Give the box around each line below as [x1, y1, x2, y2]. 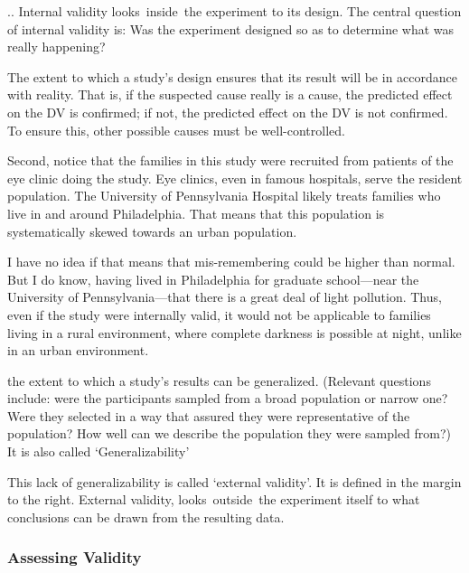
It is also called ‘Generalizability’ [7, 442, 190, 461]
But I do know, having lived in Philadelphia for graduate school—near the [7, 269, 419, 288]
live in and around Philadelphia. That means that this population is [7, 203, 385, 222]
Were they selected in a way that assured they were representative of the [7, 406, 410, 425]
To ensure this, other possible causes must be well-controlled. [7, 120, 345, 139]
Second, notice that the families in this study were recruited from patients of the [7, 151, 454, 170]
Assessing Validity [7, 546, 142, 568]
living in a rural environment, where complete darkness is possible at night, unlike [7, 323, 462, 342]
